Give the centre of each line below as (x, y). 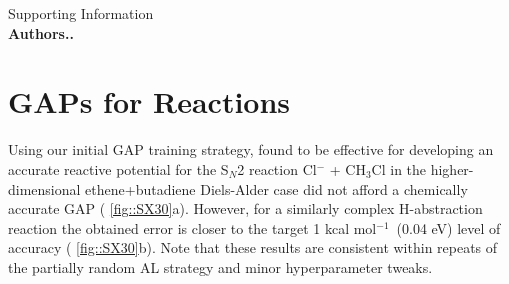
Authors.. (41, 32)
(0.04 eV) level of (448, 227)
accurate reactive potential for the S (118, 168)
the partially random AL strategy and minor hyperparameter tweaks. (220, 266)
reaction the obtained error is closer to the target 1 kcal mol (192, 227)
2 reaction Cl (277, 168)
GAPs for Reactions (149, 101)
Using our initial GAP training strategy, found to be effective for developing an (251, 149)
